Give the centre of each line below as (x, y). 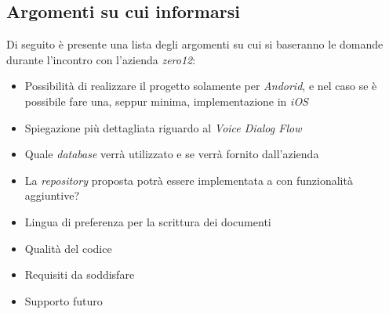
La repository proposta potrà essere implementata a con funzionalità (189, 180)
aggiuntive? (52, 195)
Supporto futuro (64, 300)
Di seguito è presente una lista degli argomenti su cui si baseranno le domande (195, 44)
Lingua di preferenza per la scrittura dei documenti (148, 221)
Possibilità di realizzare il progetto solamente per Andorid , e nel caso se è (201, 86)
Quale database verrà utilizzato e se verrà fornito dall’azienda (172, 154)
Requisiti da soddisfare (80, 274)
